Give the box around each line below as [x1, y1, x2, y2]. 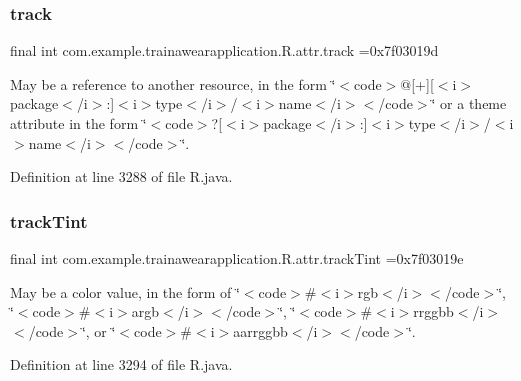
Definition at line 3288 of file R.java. [10, 166, 233, 187]
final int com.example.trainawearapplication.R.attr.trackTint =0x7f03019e [10, 248, 464, 268]
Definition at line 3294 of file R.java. [10, 354, 233, 375]
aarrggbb [233, 320, 288, 341]
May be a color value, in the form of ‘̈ [10, 281, 240, 302]
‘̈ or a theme [431, 93, 507, 114]
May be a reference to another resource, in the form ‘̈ [10, 73, 336, 94]
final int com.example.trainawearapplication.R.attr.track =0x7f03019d [10, 40, 439, 61]
